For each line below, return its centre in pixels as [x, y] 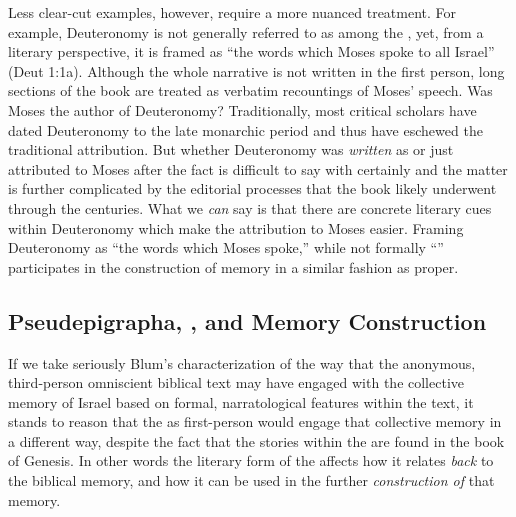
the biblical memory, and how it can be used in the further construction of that [251, 480]
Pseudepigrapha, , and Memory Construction [247, 320]
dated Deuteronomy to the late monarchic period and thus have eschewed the [245, 129]
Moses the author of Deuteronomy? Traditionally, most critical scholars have [242, 109]
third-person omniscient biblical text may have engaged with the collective [236, 382]
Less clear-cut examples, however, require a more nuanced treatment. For [232, 12]
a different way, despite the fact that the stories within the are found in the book [256, 440]
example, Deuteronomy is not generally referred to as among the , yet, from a [246, 31]
